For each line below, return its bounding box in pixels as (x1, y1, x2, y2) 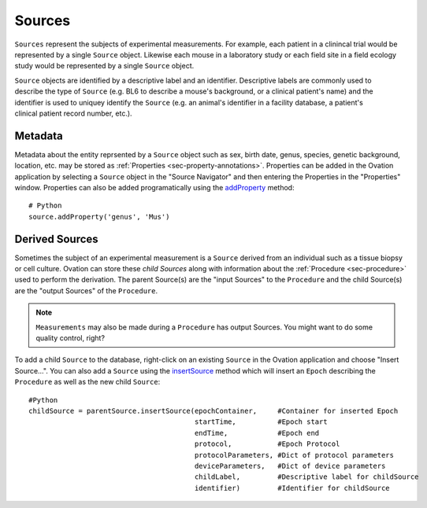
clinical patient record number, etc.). (14, 109, 133, 118)
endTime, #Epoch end (194, 429, 320, 437)
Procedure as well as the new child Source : (14, 377, 161, 387)
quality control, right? (35, 333, 106, 342)
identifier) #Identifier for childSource (194, 484, 390, 492)
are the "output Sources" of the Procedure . (14, 285, 158, 295)
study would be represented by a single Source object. (14, 61, 195, 71)
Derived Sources (14, 232, 98, 245)
